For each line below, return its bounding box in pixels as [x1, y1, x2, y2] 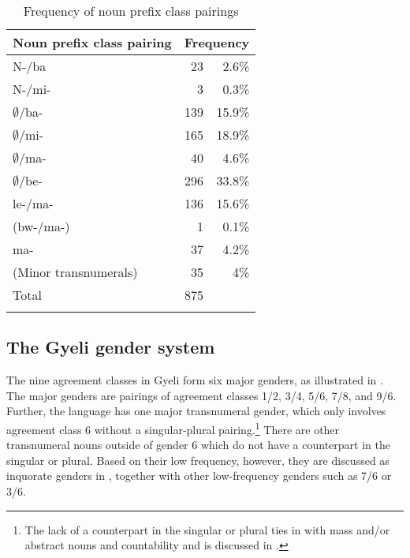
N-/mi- [13, 80, 51, 98]
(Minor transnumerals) [13, 263, 138, 281]
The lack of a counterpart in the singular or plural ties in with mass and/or [24, 521, 390, 537]
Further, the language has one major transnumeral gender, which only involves [6, 403, 386, 419]
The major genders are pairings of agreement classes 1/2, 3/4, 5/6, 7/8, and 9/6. [6, 387, 397, 403]
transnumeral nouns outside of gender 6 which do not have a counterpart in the [6, 436, 390, 453]
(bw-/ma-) [13, 217, 70, 235]
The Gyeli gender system [6, 335, 215, 359]
